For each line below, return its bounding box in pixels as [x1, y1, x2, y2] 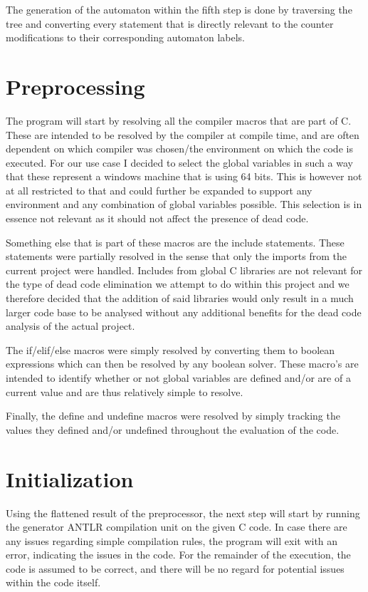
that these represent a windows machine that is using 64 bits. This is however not [6, 169, 362, 184]
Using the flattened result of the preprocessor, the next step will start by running [6, 505, 360, 520]
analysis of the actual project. [6, 318, 135, 333]
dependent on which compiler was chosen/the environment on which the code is [6, 141, 353, 156]
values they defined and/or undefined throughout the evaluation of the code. [6, 422, 340, 437]
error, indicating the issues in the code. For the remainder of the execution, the [6, 547, 351, 562]
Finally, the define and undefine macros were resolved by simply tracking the [6, 408, 340, 423]
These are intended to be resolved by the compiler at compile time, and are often [6, 127, 359, 142]
